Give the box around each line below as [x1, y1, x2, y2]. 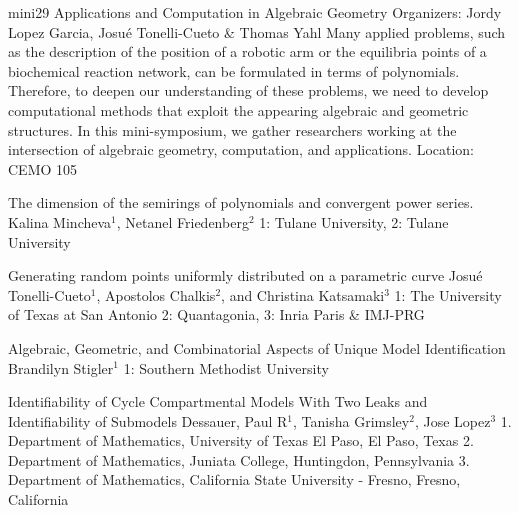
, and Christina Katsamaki [221, 284, 385, 305]
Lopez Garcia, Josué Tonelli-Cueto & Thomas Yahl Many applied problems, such [8, 21, 506, 42]
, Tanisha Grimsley [293, 410, 410, 431]
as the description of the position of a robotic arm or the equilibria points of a [8, 41, 487, 62]
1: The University [394, 284, 502, 305]
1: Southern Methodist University [123, 357, 329, 378]
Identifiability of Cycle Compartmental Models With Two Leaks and [8, 391, 428, 412]
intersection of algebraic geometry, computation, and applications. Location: [8, 139, 475, 160]
